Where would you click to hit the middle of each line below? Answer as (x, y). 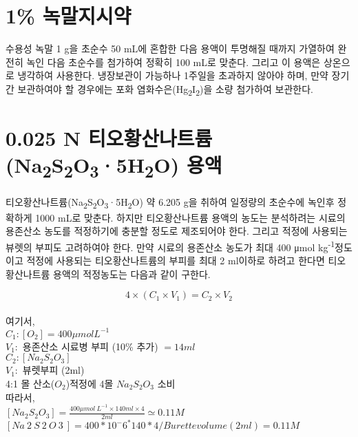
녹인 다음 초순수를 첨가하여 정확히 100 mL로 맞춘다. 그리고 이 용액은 (173, 62)
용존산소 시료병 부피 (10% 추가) (90, 346)
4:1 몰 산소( (30, 384)
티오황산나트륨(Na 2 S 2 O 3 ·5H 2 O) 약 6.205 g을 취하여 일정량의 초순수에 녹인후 (170, 203)
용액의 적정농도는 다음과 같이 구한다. (132, 274)
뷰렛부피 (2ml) (53, 370)
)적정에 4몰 (89, 384)
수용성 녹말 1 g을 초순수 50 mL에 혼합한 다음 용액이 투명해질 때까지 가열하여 (170, 49)
